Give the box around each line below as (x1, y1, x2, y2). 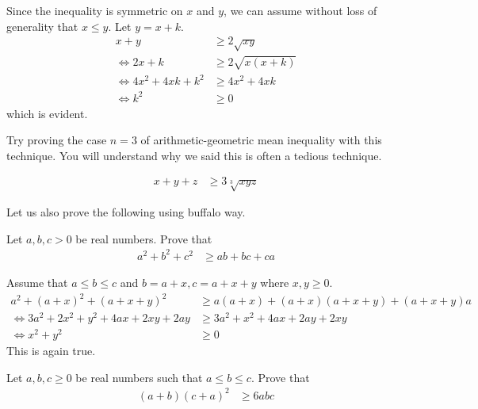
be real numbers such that (75, 369, 203, 385)
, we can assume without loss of (224, 2, 377, 18)
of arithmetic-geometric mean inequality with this (140, 132, 382, 148)
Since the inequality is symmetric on (6, 2, 183, 18)
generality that (6, 17, 78, 34)
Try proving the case (6, 132, 107, 148)
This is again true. (6, 342, 96, 359)
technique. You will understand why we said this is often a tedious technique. (6, 147, 382, 163)
